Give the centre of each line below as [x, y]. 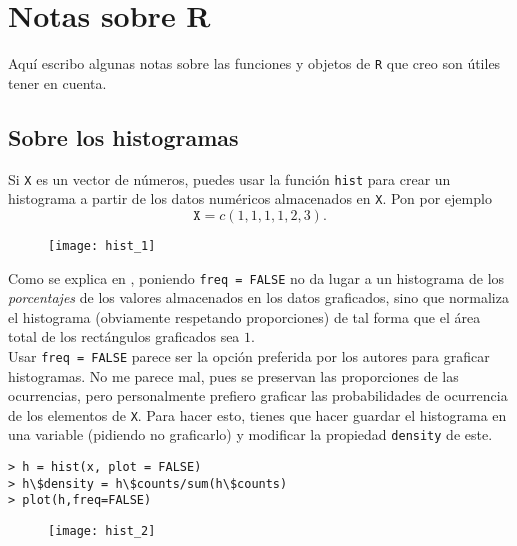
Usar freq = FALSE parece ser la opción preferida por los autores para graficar [249, 355]
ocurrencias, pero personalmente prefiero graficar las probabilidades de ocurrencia [258, 395]
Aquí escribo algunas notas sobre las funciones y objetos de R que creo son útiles [254, 63]
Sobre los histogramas [123, 136]
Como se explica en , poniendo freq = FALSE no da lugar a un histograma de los [256, 277]
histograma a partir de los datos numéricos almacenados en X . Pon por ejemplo [250, 198]
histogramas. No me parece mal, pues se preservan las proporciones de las [233, 375]
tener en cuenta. [57, 82]
